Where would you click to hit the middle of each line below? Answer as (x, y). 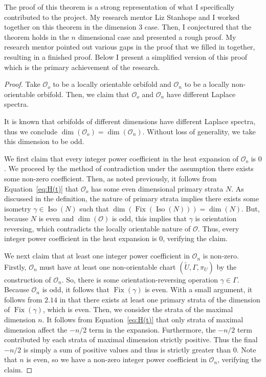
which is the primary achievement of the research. (82, 67)
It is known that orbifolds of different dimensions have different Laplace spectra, (130, 121)
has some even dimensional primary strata (157, 188)
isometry (18, 208)
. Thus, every (218, 228)
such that (94, 208)
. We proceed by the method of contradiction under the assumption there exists (129, 168)
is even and (56, 218)
